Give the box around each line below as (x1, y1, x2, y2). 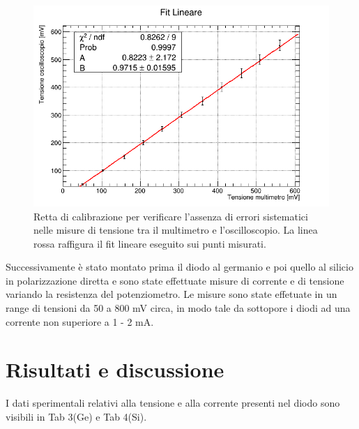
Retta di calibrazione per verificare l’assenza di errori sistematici (33, 209, 308, 223)
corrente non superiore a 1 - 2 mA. (6, 314, 154, 329)
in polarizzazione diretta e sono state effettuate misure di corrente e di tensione (6, 273, 344, 287)
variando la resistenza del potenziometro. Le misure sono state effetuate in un (6, 287, 337, 301)
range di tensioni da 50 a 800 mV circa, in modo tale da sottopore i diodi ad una (6, 301, 351, 315)
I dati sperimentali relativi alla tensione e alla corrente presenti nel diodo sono (6, 396, 340, 410)
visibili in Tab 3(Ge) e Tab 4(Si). (6, 409, 147, 423)
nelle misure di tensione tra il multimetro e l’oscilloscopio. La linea (33, 223, 318, 237)
